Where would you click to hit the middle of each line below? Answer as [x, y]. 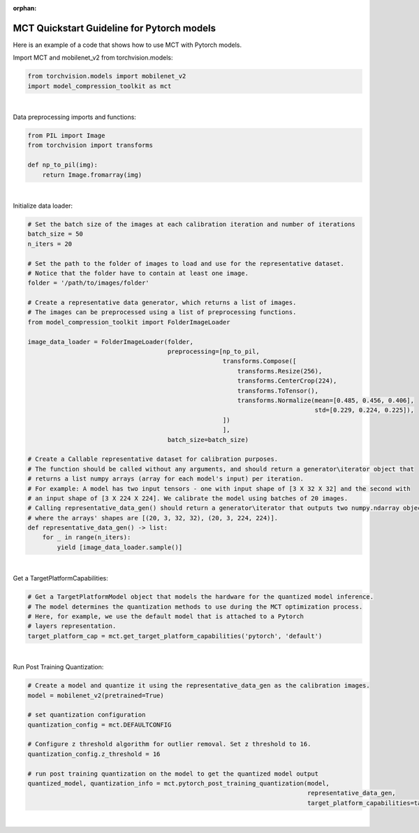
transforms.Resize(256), [280, 371]
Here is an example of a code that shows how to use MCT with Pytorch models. [127, 45]
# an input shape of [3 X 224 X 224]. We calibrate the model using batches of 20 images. [188, 498]
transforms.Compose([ [259, 361]
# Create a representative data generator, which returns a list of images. [162, 303]
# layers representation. [72, 626]
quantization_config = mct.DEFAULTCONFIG [100, 725]
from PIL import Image [66, 136]
